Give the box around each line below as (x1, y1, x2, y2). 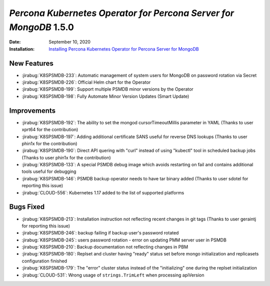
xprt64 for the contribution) (21, 127, 78, 133)
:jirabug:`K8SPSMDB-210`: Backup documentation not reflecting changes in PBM (21, 244, 188, 250)
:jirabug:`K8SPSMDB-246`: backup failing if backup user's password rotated (21, 230, 179, 236)
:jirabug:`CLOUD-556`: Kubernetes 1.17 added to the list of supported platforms (21, 189, 184, 195)
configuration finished (21, 258, 67, 264)
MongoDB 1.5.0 (9, 22, 74, 33)
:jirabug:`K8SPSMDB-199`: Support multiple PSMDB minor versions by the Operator (21, 86, 193, 92)
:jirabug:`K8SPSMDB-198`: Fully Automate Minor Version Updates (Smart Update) (21, 93, 189, 99)
